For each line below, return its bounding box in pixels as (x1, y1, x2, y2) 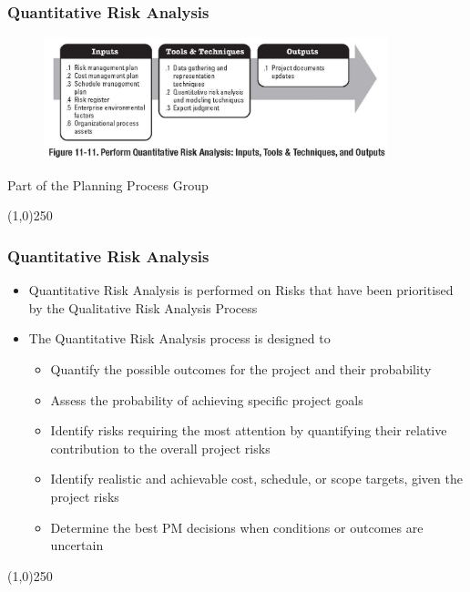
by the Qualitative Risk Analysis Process (28, 298, 258, 317)
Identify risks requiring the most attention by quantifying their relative (50, 421, 447, 440)
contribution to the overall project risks (50, 438, 271, 457)
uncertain (50, 536, 104, 555)
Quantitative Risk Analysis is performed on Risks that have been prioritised (28, 281, 454, 300)
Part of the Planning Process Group (7, 175, 209, 194)
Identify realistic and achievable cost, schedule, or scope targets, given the (50, 469, 463, 488)
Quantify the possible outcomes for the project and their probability (50, 359, 432, 378)
